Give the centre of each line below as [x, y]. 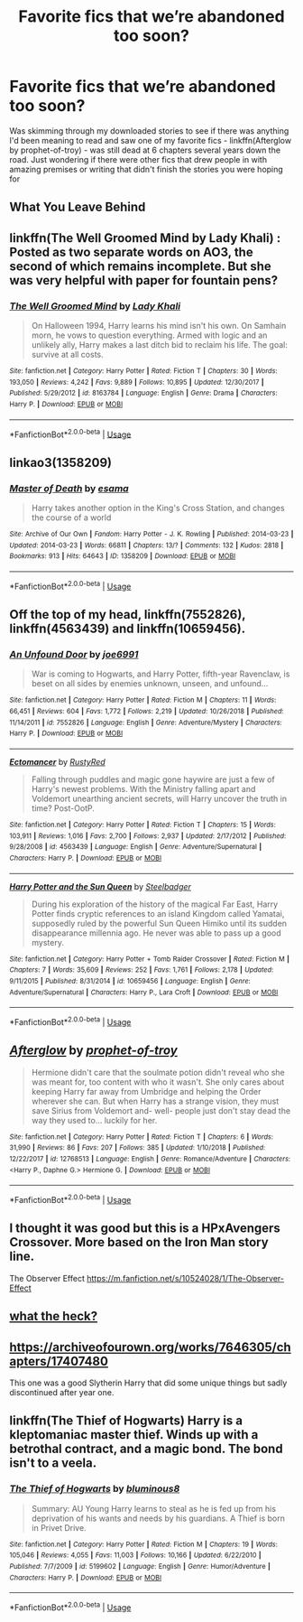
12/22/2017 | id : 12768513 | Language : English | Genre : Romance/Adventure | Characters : [150, 1159]
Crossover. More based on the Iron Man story [139, 1242]
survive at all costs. [67, 355]
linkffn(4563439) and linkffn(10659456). [128, 629]
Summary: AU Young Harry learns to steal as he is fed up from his [154, 1508]
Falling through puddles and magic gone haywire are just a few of [153, 779]
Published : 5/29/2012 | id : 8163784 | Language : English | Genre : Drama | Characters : [143, 393]
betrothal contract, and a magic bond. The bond [146, 1449]
